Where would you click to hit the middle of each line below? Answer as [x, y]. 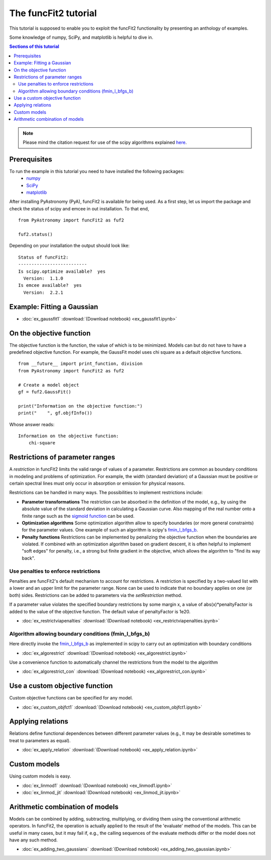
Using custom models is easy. [40, 776]
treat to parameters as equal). [40, 740]
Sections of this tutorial [34, 47]
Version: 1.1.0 [43, 279]
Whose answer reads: [32, 424]
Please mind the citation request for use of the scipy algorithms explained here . [105, 142]
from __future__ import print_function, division [81, 364]
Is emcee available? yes [50, 285]
